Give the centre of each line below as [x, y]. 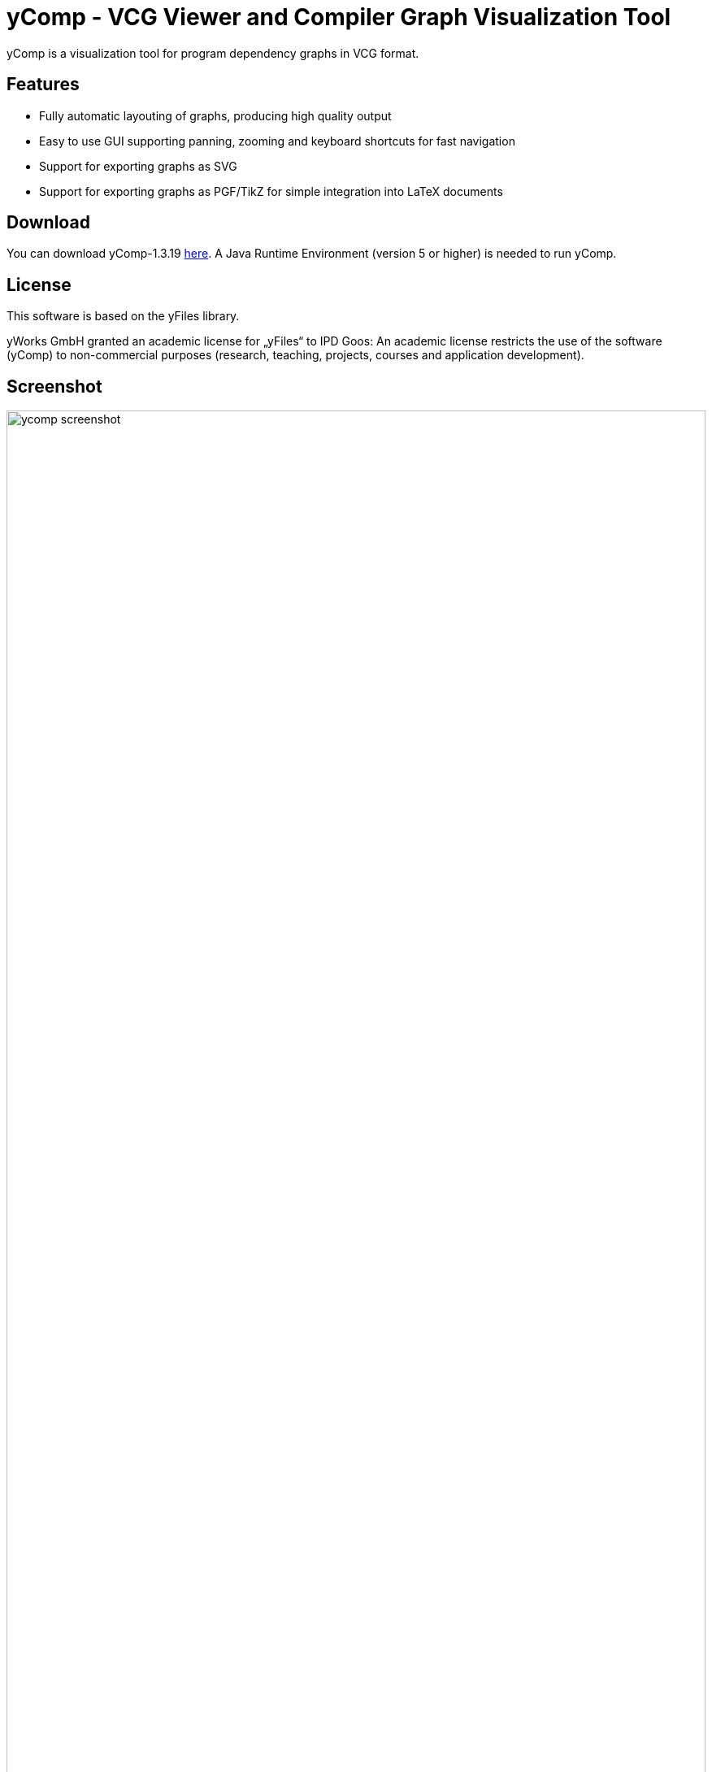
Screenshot [54, 386]
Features [43, 85]
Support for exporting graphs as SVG [138, 166]
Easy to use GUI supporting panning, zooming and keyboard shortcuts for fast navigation [277, 141]
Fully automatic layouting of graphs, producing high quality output [215, 115]
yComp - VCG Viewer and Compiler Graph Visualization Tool [339, 17]
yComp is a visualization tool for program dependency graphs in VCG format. [213, 53]
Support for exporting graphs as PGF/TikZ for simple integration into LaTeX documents [271, 191]
